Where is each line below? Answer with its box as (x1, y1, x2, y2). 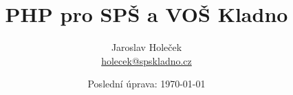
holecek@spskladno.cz (101, 53, 192, 67)
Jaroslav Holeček (111, 40, 182, 54)
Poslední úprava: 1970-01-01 (87, 76, 206, 91)
